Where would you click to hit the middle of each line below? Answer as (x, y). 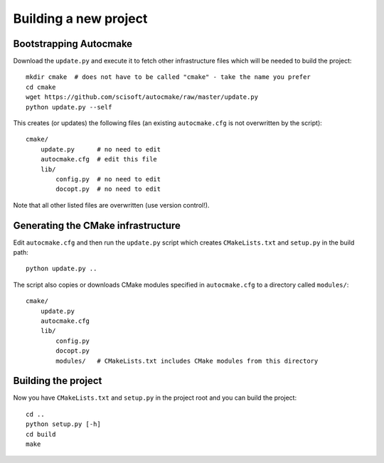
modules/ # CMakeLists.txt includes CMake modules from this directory (187, 361)
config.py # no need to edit (108, 179)
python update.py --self (69, 107)
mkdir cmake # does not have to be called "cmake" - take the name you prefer (168, 77)
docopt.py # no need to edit (108, 189)
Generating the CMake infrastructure (97, 225)
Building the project (58, 381)
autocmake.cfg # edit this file (99, 159)
